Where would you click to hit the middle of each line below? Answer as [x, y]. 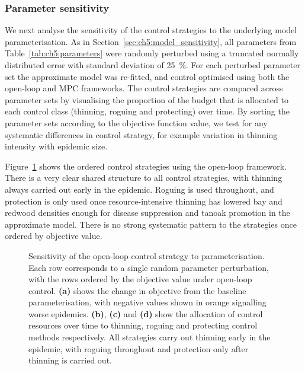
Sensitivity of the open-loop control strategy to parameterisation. [147, 255]
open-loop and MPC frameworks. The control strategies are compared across [144, 88]
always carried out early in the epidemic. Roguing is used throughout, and [139, 189]
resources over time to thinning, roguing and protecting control [143, 325]
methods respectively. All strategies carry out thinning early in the [150, 337]
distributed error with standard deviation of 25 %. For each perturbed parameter [152, 65]
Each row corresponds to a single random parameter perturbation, [149, 267]
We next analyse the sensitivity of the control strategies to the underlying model [151, 30]
